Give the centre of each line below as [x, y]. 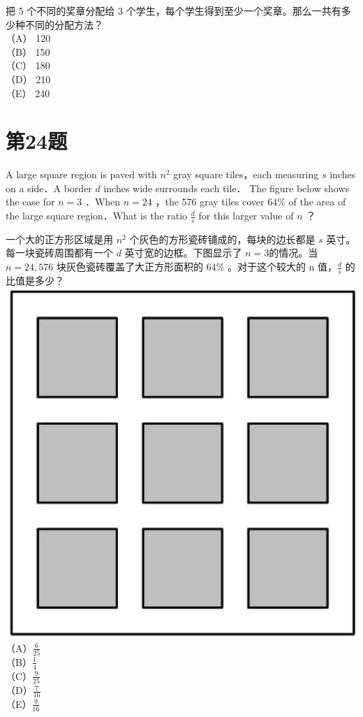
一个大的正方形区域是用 [59, 239]
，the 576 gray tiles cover [210, 202]
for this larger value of [246, 216]
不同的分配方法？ [64, 24]
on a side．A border [49, 188]
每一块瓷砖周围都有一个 [59, 253]
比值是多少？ [35, 280]
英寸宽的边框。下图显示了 [183, 253]
